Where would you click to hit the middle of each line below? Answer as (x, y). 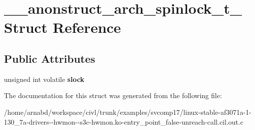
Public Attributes (50, 58)
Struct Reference (63, 27)
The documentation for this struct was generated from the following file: (113, 95)
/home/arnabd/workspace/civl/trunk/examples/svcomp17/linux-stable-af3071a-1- (128, 112)
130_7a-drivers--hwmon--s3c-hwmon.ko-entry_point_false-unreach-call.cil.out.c (124, 121)
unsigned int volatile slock (44, 79)
